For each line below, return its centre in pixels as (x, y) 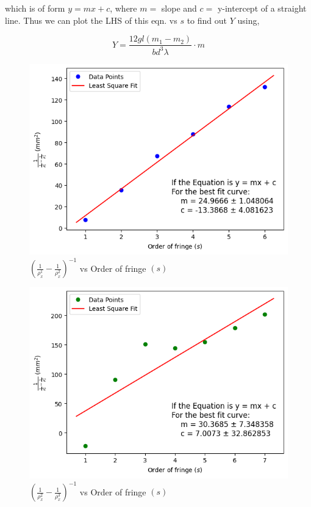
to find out (207, 20)
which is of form (35, 8)
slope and (179, 8)
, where (123, 8)
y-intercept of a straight (262, 8)
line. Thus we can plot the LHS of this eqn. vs (91, 20)
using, (248, 20)
